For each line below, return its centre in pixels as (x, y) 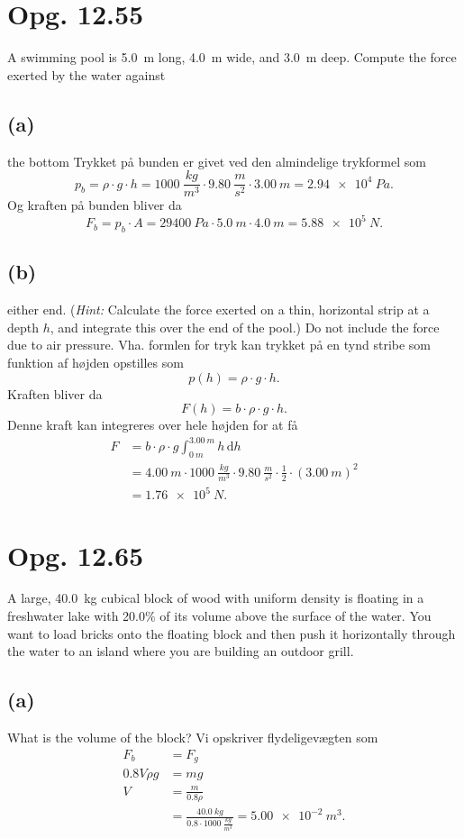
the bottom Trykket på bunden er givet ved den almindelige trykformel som (217, 161)
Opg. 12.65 (76, 555)
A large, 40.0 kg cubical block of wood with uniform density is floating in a (216, 598)
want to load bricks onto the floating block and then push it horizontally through (232, 633)
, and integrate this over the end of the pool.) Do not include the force (245, 327)
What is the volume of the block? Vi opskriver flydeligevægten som (193, 738)
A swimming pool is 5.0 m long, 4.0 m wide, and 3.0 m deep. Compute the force (232, 57)
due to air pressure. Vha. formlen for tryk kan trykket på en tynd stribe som (219, 345)
